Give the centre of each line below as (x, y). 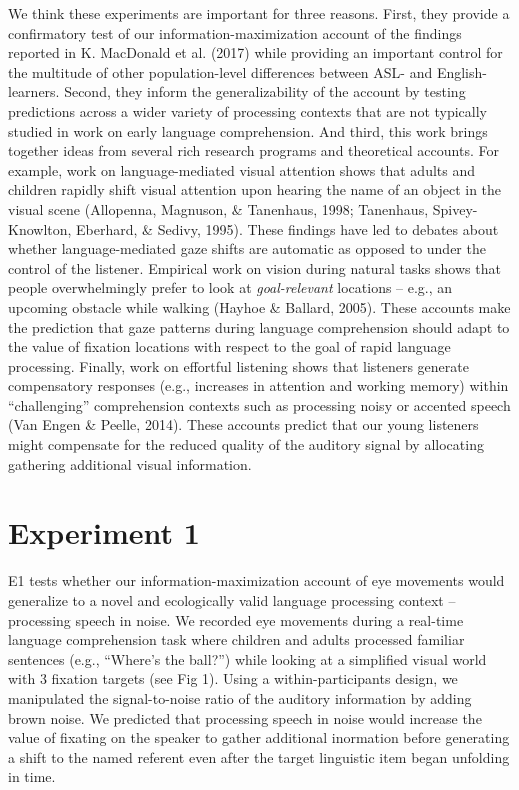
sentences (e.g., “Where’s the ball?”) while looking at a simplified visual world (247, 658)
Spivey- (455, 208)
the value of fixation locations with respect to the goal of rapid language (229, 346)
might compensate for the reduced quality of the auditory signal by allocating (246, 444)
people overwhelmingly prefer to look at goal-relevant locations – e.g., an (230, 287)
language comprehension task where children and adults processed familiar (236, 639)
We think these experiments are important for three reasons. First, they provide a (259, 13)
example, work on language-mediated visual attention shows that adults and (242, 169)
